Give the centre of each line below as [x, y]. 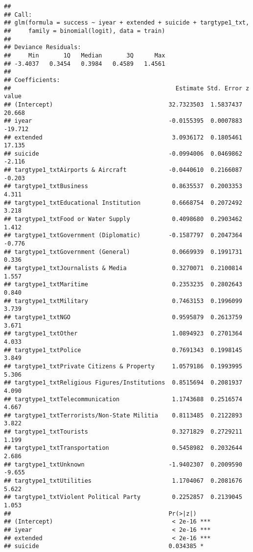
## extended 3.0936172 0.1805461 [123, 137]
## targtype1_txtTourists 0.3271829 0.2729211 [123, 432]
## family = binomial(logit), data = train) [85, 31]
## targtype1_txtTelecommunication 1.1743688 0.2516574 [123, 399]
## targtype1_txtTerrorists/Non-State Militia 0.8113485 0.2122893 [123, 415]
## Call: [18, 14]
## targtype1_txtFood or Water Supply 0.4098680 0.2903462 [123, 219]
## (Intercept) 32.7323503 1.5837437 [123, 104]
